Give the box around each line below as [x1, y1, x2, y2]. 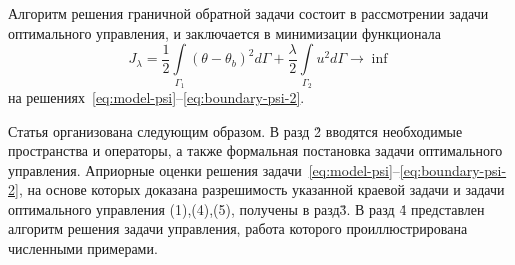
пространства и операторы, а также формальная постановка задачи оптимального [8, 140, 503, 161]
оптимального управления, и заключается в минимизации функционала [8, 22, 441, 43]
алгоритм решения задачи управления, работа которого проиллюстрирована [8, 218, 468, 239]
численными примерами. [8, 238, 158, 259]
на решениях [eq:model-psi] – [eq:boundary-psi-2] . [8, 86, 305, 107]
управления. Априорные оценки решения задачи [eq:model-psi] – [8, 159, 400, 180]
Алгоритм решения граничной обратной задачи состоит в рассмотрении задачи [8, 3, 489, 23]
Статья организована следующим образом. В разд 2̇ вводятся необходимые [8, 120, 463, 141]
